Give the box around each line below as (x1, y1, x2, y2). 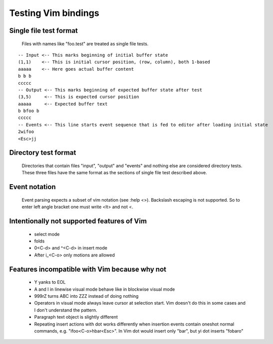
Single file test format (9, 26, 78, 35)
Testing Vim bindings (9, 7, 99, 18)
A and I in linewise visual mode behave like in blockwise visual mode (34, 286, 175, 292)
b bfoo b (18, 108, 39, 114)
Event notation (9, 183, 56, 191)
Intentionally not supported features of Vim (9, 217, 147, 226)
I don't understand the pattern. (34, 307, 97, 313)
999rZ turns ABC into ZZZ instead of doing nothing (34, 293, 139, 299)
